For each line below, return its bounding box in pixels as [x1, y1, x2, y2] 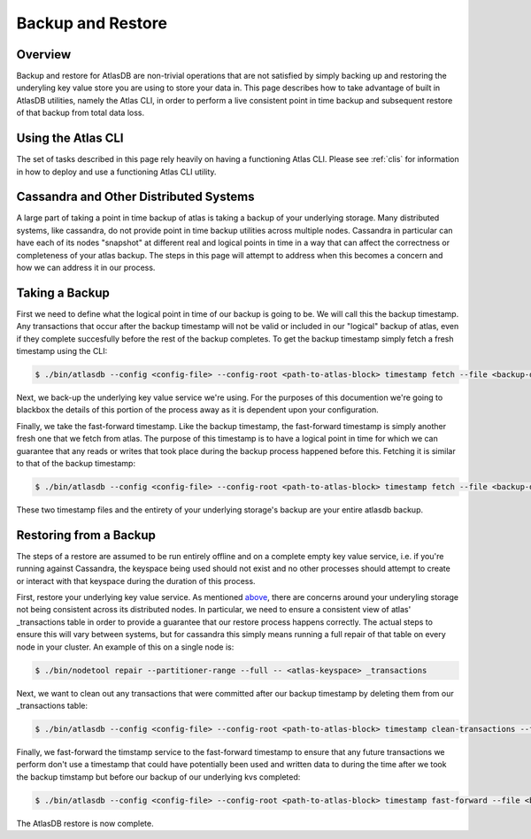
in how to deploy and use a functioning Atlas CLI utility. [16, 166, 217, 177]
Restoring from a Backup [16, 527, 157, 543]
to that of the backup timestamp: [16, 458, 136, 468]
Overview [16, 47, 72, 62]
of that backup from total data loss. [16, 107, 145, 119]
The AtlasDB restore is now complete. [16, 818, 154, 828]
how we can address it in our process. [16, 262, 156, 273]
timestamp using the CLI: [16, 346, 108, 357]
